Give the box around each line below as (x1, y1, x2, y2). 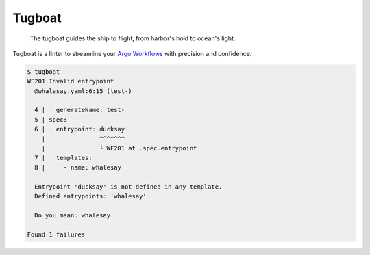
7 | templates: (34, 154, 92, 162)
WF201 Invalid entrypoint (27, 77, 114, 85)
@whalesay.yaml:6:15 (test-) (34, 87, 133, 95)
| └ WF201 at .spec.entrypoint (41, 144, 197, 152)
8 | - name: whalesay (34, 163, 121, 171)
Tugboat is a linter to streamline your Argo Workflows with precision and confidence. (12, 49, 252, 57)
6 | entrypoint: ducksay (34, 125, 125, 133)
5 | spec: (34, 116, 68, 123)
